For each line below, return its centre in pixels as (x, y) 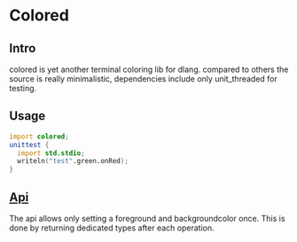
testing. (23, 88)
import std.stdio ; (51, 153)
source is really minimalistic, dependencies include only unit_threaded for (143, 79)
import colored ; (39, 137)
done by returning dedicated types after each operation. (112, 228)
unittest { (29, 144)
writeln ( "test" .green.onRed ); (73, 161)
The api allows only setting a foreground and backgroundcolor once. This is (147, 219)
